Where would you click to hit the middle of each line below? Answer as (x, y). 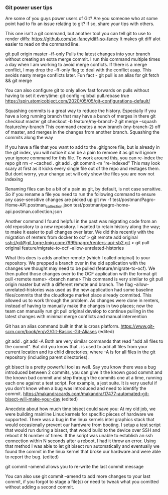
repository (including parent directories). (47, 357)
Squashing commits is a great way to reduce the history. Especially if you (81, 111)
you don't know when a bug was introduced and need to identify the (76, 388)
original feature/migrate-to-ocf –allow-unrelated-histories (65, 248)
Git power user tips (29, 8)
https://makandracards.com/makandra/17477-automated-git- (86, 394)
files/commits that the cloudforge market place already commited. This (78, 295)
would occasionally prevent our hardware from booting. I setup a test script (83, 425)
